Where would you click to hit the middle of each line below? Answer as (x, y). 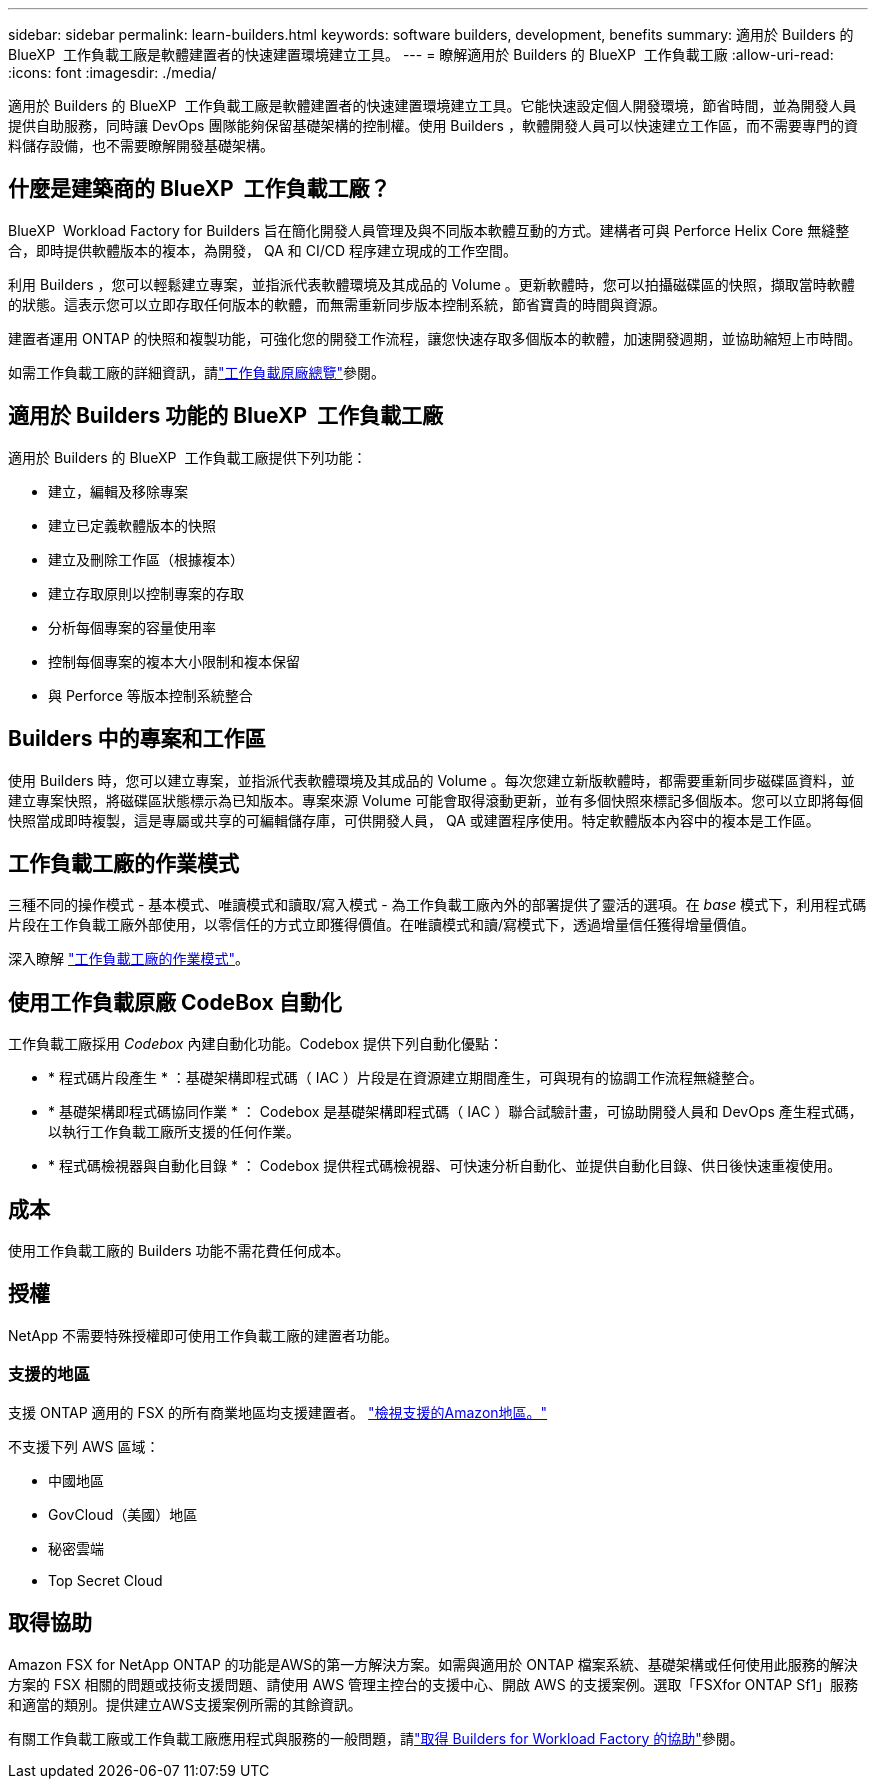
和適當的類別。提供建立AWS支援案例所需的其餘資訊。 (185, 1704)
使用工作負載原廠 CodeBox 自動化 (175, 1002)
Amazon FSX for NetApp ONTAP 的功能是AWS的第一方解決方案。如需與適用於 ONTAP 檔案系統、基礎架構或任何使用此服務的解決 (433, 1664)
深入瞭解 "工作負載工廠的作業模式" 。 (128, 959)
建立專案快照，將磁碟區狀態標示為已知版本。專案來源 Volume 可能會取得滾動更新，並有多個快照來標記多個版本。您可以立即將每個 (436, 800)
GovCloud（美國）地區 (123, 1514)
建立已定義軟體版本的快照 (132, 525)
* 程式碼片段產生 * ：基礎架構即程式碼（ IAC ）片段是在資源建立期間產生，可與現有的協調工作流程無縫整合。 (405, 1078)
